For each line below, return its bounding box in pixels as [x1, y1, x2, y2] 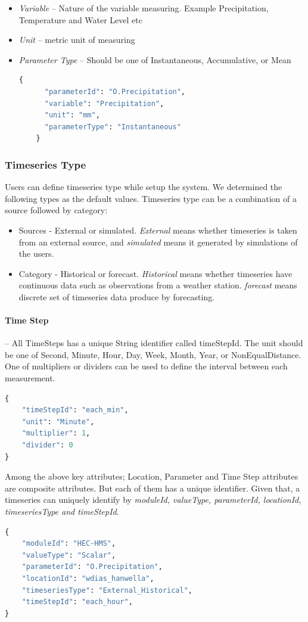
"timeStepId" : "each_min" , [21, 406, 129, 415]
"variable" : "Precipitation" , [44, 99, 164, 108]
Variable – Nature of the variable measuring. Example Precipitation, [18, 2, 269, 14]
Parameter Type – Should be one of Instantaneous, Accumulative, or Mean [18, 53, 291, 66]
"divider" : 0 [21, 441, 73, 450]
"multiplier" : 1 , [21, 429, 91, 438]
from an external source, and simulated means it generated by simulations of [18, 235, 298, 248]
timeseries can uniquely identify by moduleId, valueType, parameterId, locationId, [5, 493, 301, 506]
